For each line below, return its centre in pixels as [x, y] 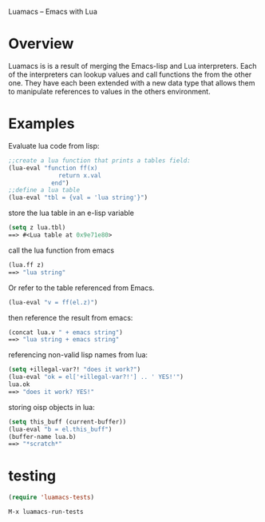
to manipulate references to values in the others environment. [109, 91]
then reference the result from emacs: [71, 317]
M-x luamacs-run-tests [46, 512]
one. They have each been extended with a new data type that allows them [132, 82]
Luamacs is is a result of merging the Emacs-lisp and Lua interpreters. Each [132, 66]
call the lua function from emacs [61, 250]
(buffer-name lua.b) [43, 436]
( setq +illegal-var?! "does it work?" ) [75, 370]
